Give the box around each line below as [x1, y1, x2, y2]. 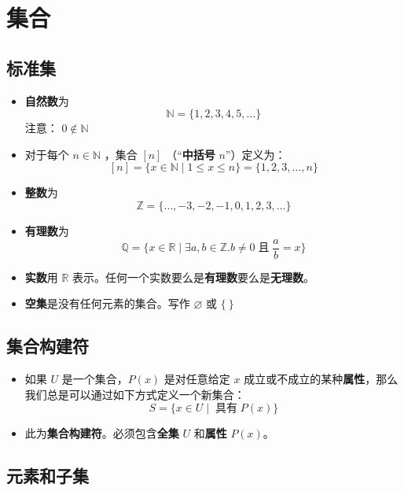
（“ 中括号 [166, 146, 215, 162]
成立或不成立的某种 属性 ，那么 [244, 371, 398, 386]
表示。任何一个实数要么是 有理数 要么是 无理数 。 [72, 268, 315, 285]
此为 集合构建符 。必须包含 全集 [24, 425, 179, 441]
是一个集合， [61, 371, 128, 386]
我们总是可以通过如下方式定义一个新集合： [24, 386, 245, 402]
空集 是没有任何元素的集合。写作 [24, 295, 190, 312]
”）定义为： [225, 146, 286, 162]
